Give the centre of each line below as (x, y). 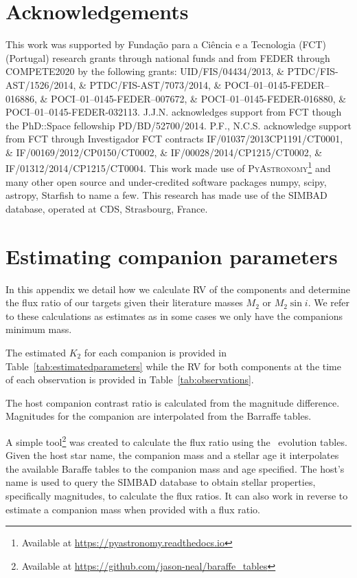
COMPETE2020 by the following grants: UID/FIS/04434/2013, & (145, 71)
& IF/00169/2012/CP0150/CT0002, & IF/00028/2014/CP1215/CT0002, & (164, 152)
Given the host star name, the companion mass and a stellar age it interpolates (172, 455)
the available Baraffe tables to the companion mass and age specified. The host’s (175, 468)
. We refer (329, 302)
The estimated (36, 352)
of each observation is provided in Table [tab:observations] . (130, 379)
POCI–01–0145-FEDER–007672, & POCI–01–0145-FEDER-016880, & (199, 98)
